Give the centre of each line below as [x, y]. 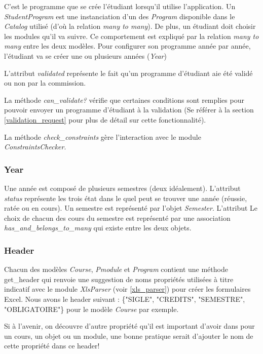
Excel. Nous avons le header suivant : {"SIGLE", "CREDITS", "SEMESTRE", [125, 299]
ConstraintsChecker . [35, 147]
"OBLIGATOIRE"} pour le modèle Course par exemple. [91, 309]
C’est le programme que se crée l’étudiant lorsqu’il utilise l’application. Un [120, 6]
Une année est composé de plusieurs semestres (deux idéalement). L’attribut [122, 188]
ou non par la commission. [45, 83]
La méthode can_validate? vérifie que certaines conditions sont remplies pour [124, 100]
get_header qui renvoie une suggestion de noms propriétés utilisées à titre [119, 279]
